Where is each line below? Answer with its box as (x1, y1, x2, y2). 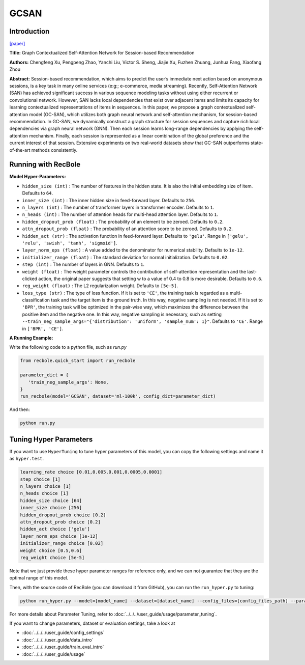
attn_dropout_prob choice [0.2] (20, 519, 101, 524)
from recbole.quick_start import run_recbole (20, 358, 136, 364)
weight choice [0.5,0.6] (20, 547, 82, 553)
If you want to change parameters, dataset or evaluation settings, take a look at (9, 620, 175, 626)
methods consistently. (31, 147, 78, 153)
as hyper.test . (9, 456, 44, 462)
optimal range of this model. (9, 575, 69, 581)
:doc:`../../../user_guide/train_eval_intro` (22, 644, 104, 650)
